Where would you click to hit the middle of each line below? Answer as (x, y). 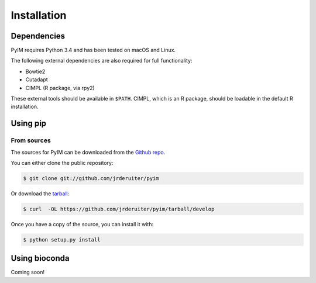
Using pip (29, 124)
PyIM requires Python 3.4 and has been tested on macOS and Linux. (93, 50)
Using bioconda (40, 258)
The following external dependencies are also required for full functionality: (102, 61)
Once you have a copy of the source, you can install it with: (82, 224)
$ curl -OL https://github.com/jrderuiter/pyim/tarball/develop (119, 209)
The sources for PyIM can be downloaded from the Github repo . (88, 152)
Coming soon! (28, 272)
